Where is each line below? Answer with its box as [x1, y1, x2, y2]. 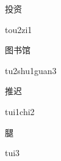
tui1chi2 [5, 105, 35, 118]
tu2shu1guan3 [5, 64, 57, 77]
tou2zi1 [5, 23, 32, 36]
